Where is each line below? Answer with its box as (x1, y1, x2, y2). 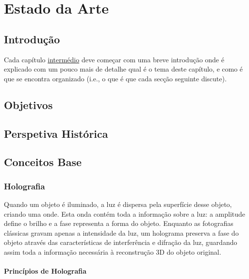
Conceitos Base (4, 154, 82, 169)
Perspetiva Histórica (4, 126, 108, 141)
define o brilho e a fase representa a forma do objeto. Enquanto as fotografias (4, 218, 233, 228)
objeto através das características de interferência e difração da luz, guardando (4, 237, 237, 247)
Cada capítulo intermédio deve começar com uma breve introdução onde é (4, 54, 224, 64)
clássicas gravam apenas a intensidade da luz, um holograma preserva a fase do (4, 227, 239, 238)
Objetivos (4, 97, 53, 112)
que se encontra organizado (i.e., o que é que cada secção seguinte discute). (4, 73, 227, 83)
